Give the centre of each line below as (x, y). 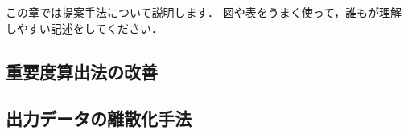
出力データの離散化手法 (99, 118)
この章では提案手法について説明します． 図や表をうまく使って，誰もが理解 (204, 12)
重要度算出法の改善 (82, 71)
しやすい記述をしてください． (84, 28)
